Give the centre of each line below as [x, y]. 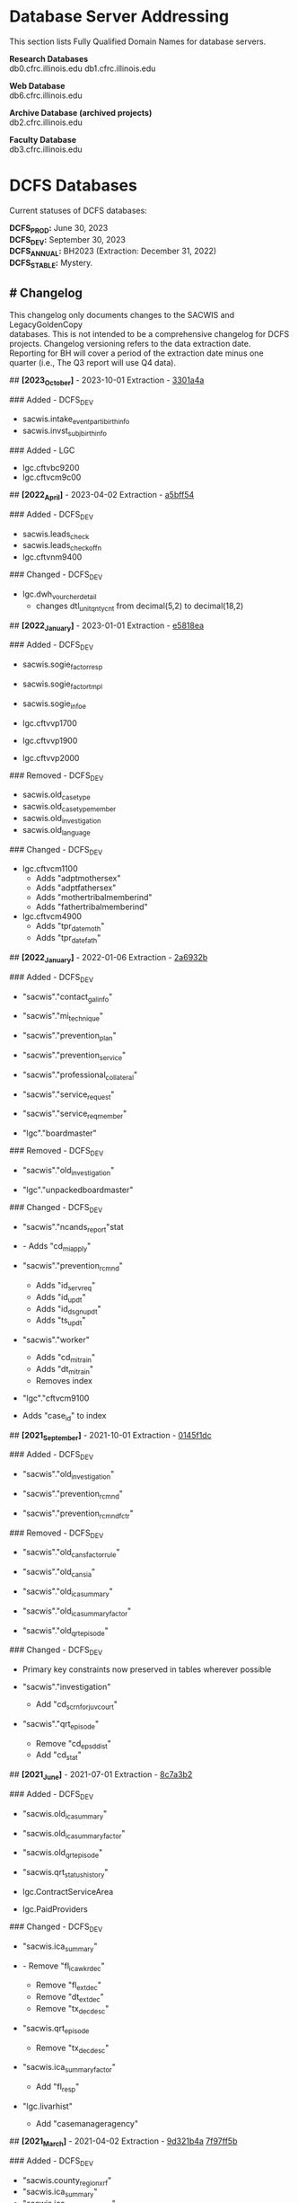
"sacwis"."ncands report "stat [73, 1228]
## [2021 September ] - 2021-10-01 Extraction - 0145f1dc [111, 1436]
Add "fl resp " [57, 2088]
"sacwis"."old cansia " [59, 1572]
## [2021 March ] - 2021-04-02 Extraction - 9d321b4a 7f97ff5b [123, 2142]
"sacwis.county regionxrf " [67, 2181]
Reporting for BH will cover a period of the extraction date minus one [136, 353]
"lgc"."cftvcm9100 [56, 1398]
